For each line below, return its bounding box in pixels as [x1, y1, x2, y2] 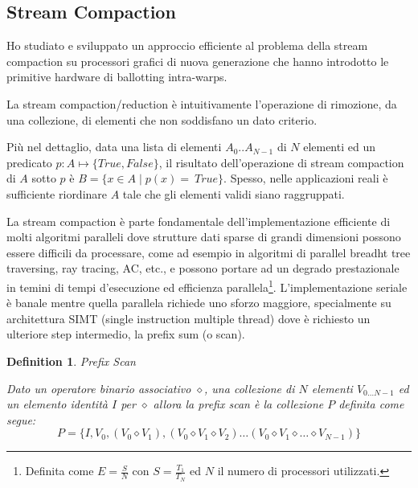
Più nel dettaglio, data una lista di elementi [6, 138, 222, 155]
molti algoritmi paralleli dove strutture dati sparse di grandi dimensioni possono [6, 228, 401, 245]
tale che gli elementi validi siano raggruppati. [122, 185, 345, 202]
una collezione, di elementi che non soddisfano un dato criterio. [6, 111, 318, 128]
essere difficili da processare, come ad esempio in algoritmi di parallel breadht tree [6, 244, 411, 260]
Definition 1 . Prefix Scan [6, 352, 136, 369]
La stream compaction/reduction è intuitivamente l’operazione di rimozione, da [6, 95, 397, 112]
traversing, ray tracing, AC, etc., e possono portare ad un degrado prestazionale [6, 260, 400, 277]
